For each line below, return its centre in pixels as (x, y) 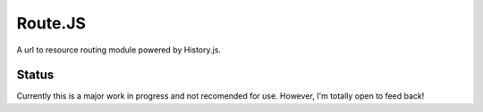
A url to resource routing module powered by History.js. (119, 50)
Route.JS (51, 23)
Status (35, 75)
